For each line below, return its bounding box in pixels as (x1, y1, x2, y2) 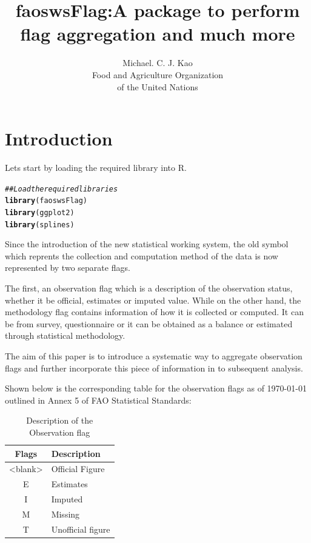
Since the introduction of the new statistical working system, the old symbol (5, 238, 289, 250)
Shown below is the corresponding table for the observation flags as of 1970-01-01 (5, 382, 307, 395)
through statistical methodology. (5, 329, 125, 342)
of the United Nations (117, 80, 198, 93)
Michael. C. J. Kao (122, 56, 193, 69)
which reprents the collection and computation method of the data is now (5, 249, 278, 262)
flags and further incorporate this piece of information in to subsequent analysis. (5, 361, 303, 374)
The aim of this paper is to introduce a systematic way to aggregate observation (5, 350, 303, 362)
